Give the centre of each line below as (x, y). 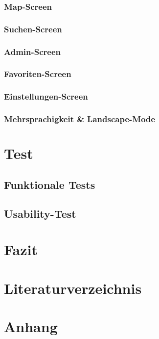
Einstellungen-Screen (46, 96)
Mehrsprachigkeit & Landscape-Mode (80, 119)
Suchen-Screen (33, 29)
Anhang (31, 326)
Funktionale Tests (50, 184)
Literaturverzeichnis (73, 288)
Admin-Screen (33, 51)
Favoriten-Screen (38, 74)
